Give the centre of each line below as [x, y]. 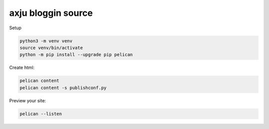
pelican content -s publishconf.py [63, 88]
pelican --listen [41, 114]
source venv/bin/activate [51, 48]
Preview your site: [28, 100]
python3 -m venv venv [46, 41]
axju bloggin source [51, 13]
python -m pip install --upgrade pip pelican [76, 55]
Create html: [22, 67]
